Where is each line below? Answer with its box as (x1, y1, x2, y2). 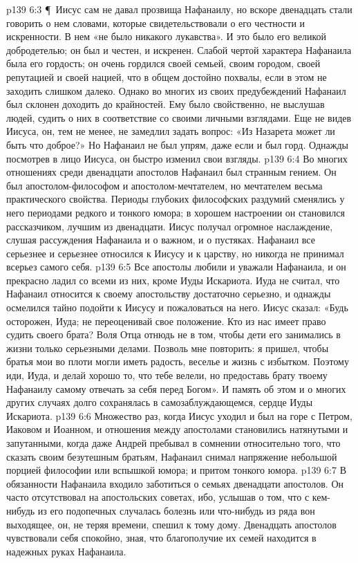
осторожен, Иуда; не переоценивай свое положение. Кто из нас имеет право (6, 313, 326, 328)
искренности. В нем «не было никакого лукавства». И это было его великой (6, 29, 327, 44)
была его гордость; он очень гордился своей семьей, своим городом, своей (6, 56, 321, 71)
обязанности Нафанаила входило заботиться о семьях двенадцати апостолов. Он (6, 476, 343, 490)
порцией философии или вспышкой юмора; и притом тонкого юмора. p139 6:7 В (6, 463, 347, 477)
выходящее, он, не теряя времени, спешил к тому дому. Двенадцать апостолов (6, 517, 337, 531)
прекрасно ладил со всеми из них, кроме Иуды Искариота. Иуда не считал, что (6, 273, 340, 287)
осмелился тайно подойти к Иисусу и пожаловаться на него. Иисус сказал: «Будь (6, 300, 348, 315)
